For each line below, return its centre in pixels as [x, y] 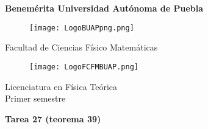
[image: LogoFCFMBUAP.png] [84, 67]
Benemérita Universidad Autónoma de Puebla [104, 8]
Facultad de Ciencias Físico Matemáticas [81, 47]
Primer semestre [35, 98]
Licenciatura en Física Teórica [61, 86]
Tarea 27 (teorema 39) [53, 118]
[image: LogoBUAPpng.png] [82, 28]
